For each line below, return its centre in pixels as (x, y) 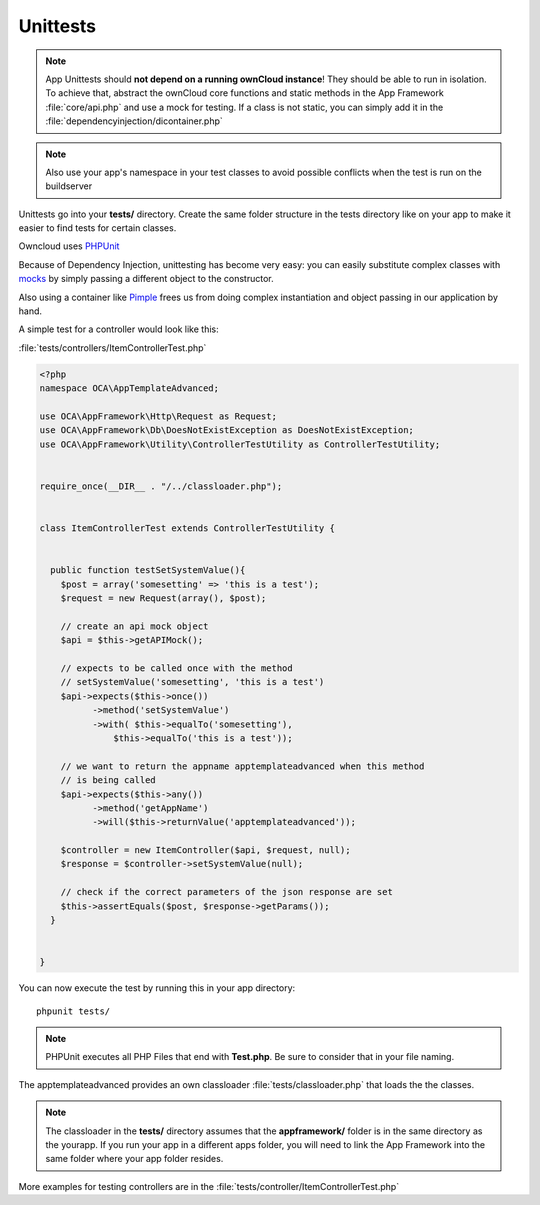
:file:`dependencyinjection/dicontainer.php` (134, 121)
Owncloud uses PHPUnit (69, 246)
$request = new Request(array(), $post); (163, 598)
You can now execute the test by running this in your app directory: (157, 988)
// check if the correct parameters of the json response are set (227, 892)
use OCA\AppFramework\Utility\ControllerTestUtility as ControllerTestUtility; (240, 444)
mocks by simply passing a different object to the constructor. (146, 279)
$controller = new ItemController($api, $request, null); (205, 850)
